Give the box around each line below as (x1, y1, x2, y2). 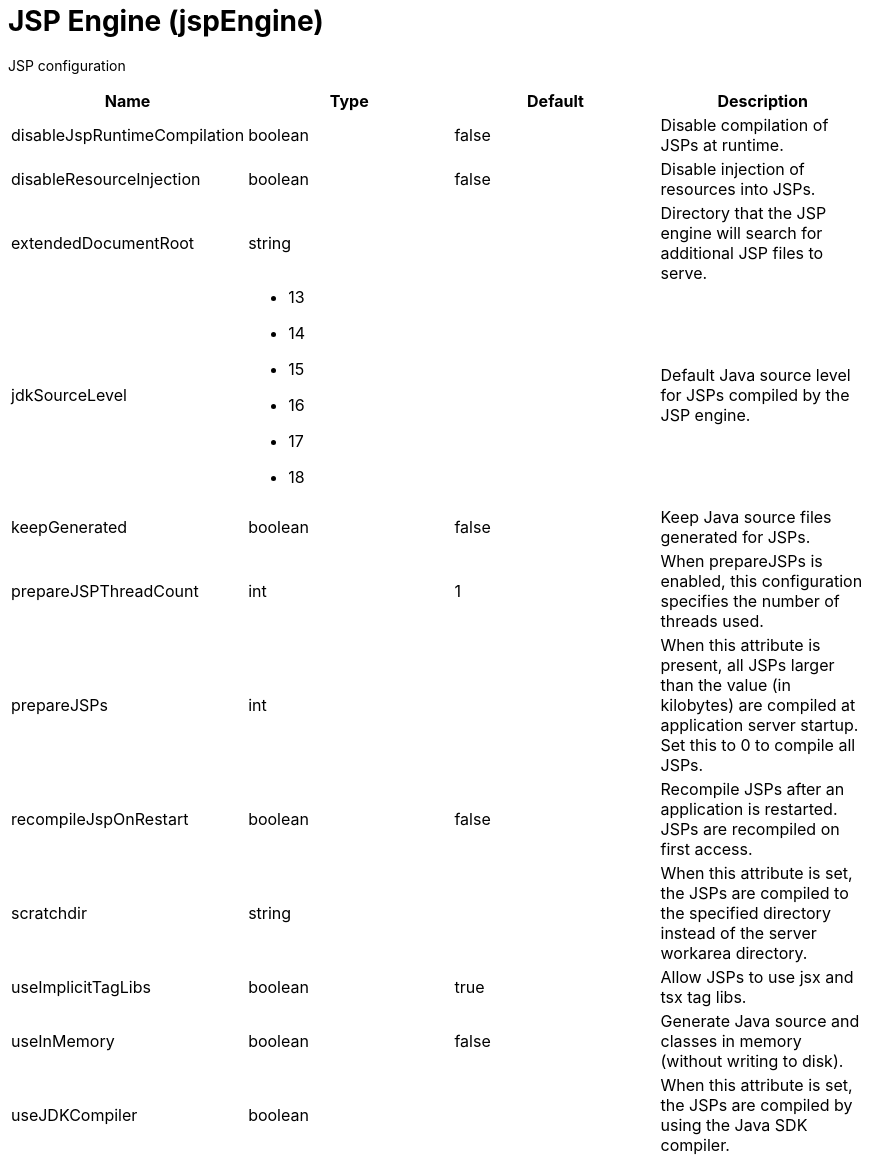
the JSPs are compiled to (660, 882, 849, 903)
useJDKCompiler (11, 1104, 138, 1125)
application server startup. (660, 714, 859, 735)
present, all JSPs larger (660, 654, 835, 675)
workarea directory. (660, 942, 808, 963)
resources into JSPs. (660, 178, 816, 199)
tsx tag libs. (660, 986, 747, 1007)
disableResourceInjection (11, 168, 201, 189)
